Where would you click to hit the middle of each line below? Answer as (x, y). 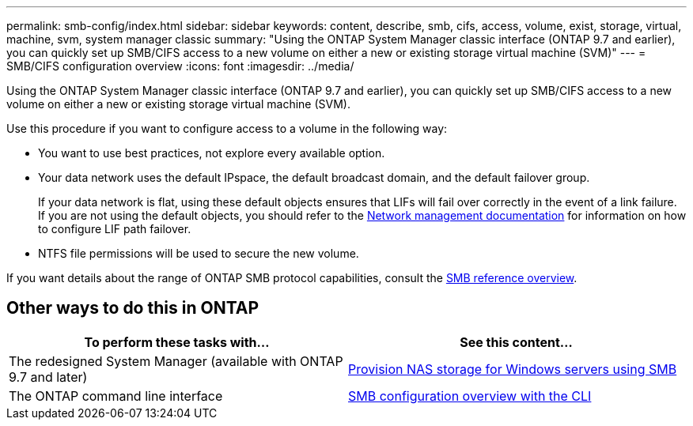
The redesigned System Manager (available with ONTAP (176, 361)
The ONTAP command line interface (116, 396)
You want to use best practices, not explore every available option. (212, 153)
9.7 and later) (48, 377)
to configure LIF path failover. (115, 229)
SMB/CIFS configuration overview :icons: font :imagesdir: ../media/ (180, 66)
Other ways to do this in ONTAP (133, 308)
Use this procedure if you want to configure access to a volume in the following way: (227, 128)
